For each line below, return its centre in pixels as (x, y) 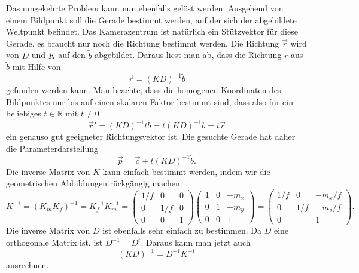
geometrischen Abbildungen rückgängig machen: (94, 183)
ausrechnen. (28, 265)
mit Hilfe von (36, 67)
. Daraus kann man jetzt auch (196, 242)
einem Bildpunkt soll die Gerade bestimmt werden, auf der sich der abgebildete (151, 19)
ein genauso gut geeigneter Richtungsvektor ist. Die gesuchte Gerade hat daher (151, 136)
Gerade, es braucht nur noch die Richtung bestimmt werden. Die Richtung (143, 43)
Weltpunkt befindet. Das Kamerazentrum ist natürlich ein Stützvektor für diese (152, 31)
